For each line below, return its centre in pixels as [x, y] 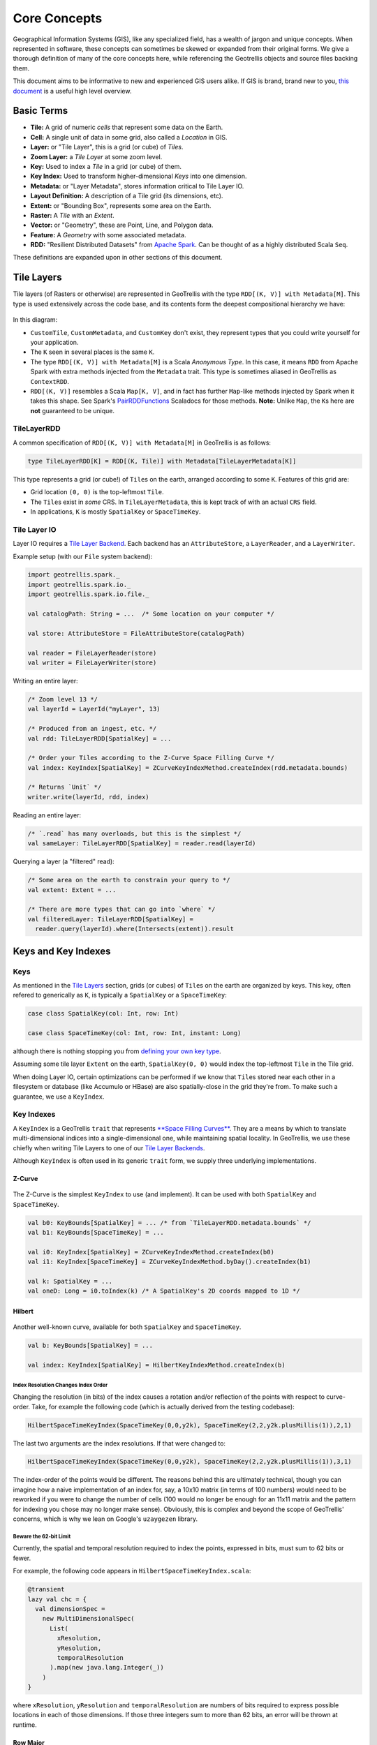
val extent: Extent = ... [72, 890]
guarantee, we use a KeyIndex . [59, 1097]
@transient [46, 1589]
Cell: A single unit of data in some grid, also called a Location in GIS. [129, 137]
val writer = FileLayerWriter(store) [92, 663]
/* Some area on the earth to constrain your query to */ [129, 880]
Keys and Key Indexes [62, 951]
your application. [54, 342]
